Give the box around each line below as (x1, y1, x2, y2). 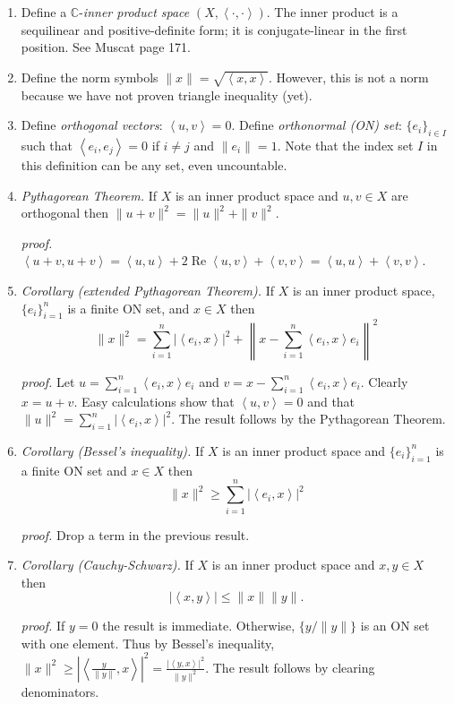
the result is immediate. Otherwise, (102, 616, 296, 635)
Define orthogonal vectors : (21, 116, 163, 134)
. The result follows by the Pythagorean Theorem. (171, 409, 446, 428)
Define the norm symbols (21, 67, 158, 86)
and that (307, 391, 355, 410)
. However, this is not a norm (268, 67, 429, 86)
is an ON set (360, 616, 430, 635)
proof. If (21, 616, 65, 635)
